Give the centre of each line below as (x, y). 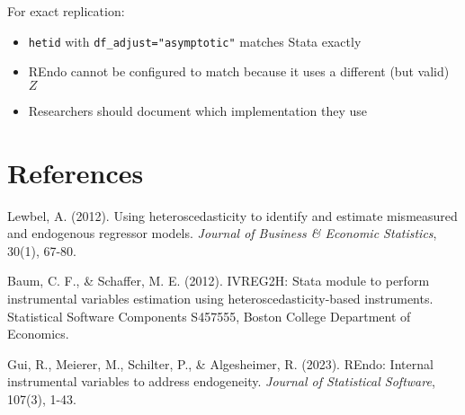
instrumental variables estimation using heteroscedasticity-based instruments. (220, 298)
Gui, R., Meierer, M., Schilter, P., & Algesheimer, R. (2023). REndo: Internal (220, 363)
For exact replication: (66, 11)
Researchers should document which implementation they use (198, 110)
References (76, 172)
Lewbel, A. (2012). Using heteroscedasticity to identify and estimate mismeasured (232, 215)
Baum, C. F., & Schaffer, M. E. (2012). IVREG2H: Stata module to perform (219, 281)
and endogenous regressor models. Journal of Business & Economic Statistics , (222, 233)
